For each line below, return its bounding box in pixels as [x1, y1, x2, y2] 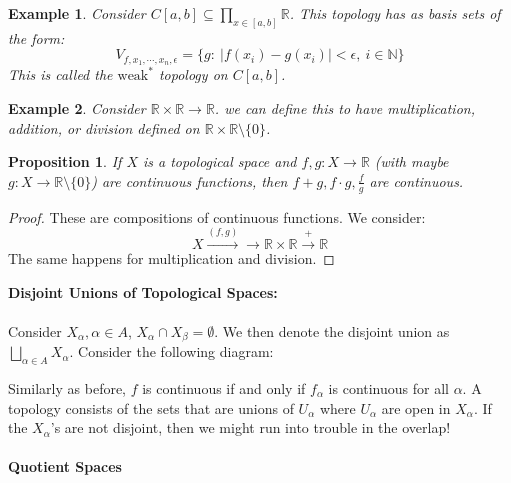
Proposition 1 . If [8, 151, 122, 172]
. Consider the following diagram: [69, 341, 274, 362]
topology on [158, 64, 228, 85]
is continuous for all [328, 377, 449, 398]
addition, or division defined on [8, 117, 200, 138]
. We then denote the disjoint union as [214, 320, 450, 341]
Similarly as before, [8, 377, 127, 398]
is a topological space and [142, 151, 297, 172]
